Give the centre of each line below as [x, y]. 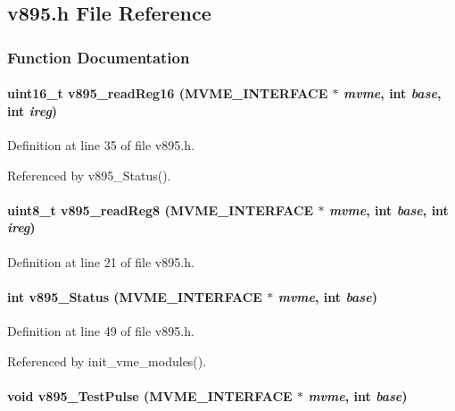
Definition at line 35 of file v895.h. [101, 145]
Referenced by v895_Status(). [89, 175]
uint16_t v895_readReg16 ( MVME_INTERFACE [168, 93]
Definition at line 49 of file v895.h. [101, 330]
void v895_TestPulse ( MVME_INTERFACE [150, 395]
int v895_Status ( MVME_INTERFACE [135, 296]
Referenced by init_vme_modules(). [107, 361]
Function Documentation [99, 57]
